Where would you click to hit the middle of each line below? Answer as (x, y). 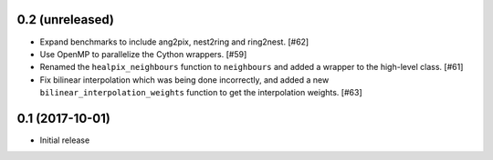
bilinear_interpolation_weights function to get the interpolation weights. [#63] (201, 93)
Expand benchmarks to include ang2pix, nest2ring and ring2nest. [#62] (174, 42)
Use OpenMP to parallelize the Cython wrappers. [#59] (143, 54)
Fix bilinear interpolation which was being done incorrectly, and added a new (184, 80)
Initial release (65, 140)
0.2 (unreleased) (65, 20)
